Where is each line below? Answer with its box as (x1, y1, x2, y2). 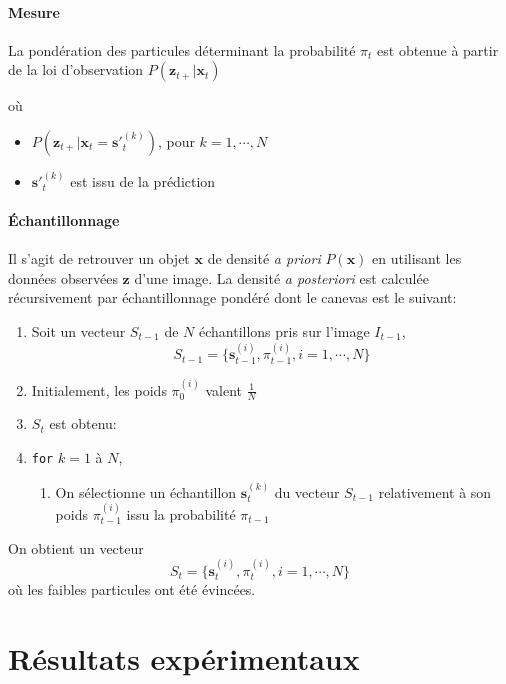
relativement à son (378, 481, 492, 502)
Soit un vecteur (31, 320, 126, 341)
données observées (8, 267, 118, 288)
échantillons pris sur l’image (198, 320, 370, 341)
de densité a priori (207, 248, 321, 269)
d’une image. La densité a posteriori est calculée (134, 267, 429, 288)
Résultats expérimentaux (8, 638, 360, 679)
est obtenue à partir (377, 39, 499, 60)
